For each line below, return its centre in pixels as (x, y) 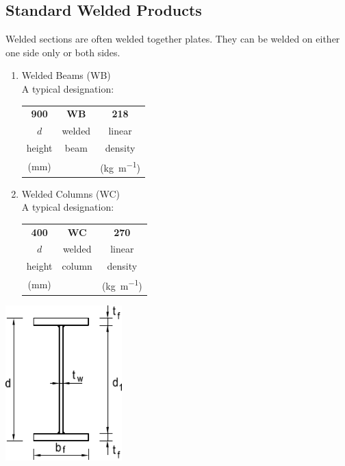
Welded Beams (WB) (66, 75)
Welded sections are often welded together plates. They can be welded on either (173, 39)
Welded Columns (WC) (71, 193)
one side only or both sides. (63, 52)
